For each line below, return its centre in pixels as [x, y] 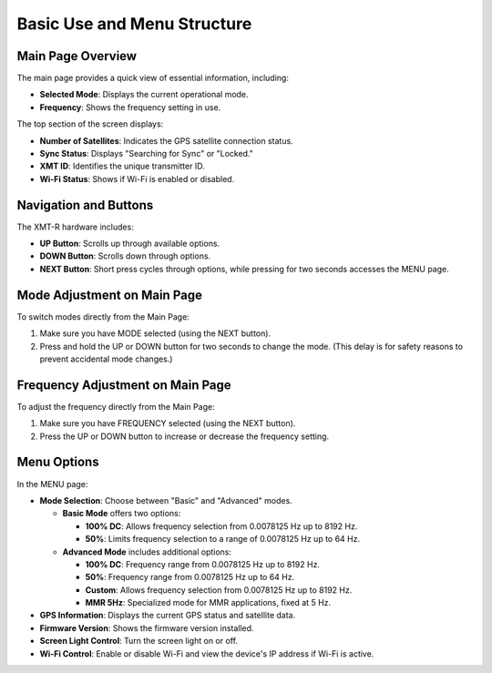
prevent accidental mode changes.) [106, 359]
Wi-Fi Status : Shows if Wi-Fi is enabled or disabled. [137, 178]
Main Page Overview [77, 56]
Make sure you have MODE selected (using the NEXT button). [155, 333]
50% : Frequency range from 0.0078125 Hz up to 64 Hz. [190, 577]
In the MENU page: [52, 484]
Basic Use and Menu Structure [134, 24]
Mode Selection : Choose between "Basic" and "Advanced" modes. [166, 500]
